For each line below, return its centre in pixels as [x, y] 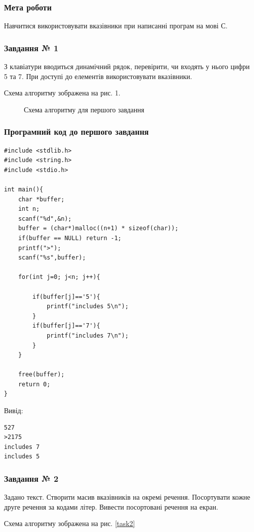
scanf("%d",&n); [45, 219]
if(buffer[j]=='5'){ [66, 297]
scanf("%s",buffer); [52, 258]
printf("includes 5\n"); [87, 307]
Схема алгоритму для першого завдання [84, 109]
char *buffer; [41, 199]
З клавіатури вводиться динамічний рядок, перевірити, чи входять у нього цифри [127, 66]
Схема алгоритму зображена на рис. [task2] [70, 523]
